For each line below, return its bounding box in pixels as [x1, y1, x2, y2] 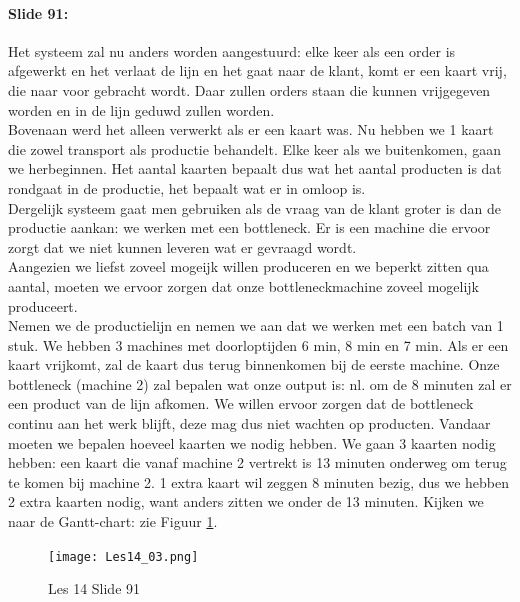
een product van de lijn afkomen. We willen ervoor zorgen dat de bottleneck [8, 393, 474, 414]
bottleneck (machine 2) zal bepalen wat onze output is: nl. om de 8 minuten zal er [8, 373, 512, 394]
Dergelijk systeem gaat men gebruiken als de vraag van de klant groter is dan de [8, 197, 501, 218]
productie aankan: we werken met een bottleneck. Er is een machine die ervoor [8, 217, 491, 238]
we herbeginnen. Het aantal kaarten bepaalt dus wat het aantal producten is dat [8, 158, 502, 179]
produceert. [8, 295, 78, 316]
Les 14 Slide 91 [48, 578, 141, 599]
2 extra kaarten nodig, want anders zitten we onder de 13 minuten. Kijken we [8, 491, 484, 512]
